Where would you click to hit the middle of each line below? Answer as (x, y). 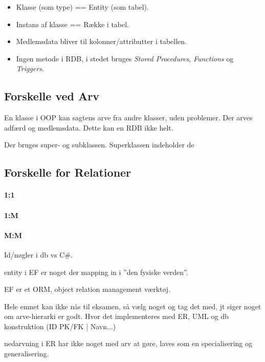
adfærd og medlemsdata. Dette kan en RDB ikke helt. (89, 127)
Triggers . (30, 68)
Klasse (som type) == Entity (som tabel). (82, 7)
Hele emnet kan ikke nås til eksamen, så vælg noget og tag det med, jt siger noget (133, 306)
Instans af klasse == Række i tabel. (73, 24)
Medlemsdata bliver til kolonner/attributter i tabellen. (101, 41)
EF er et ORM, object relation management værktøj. (87, 289)
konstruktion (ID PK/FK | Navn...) (60, 326)
